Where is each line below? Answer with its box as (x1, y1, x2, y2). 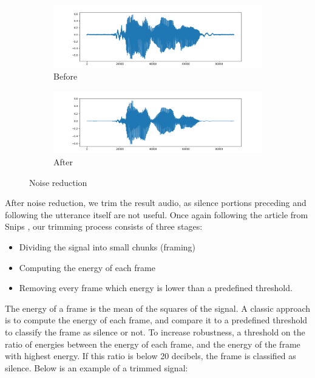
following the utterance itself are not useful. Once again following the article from (5, 208, 308, 221)
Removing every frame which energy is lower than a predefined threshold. (19, 281, 293, 294)
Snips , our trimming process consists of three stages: (5, 220, 203, 233)
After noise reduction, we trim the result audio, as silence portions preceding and (5, 196, 307, 209)
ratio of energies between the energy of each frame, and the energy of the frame (5, 337, 300, 350)
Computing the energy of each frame (19, 261, 155, 273)
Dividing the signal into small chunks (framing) (19, 241, 196, 253)
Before (53, 70, 78, 83)
